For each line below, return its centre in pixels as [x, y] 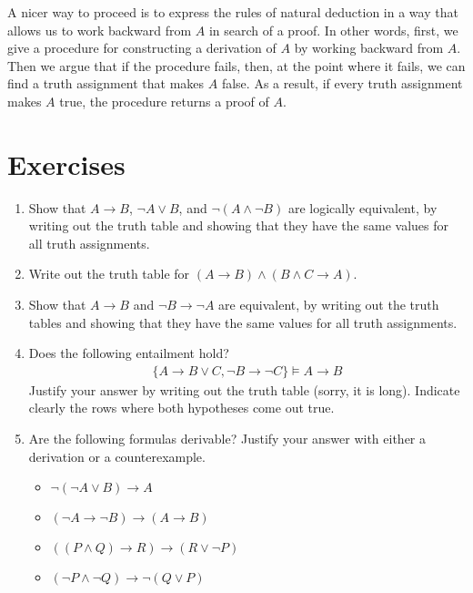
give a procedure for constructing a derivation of [142, 48]
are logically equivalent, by [362, 207]
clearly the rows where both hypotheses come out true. [181, 408]
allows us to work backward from [100, 30]
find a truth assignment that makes [106, 83]
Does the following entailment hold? [129, 353]
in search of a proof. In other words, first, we [333, 30]
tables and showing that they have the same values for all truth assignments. [243, 322]
